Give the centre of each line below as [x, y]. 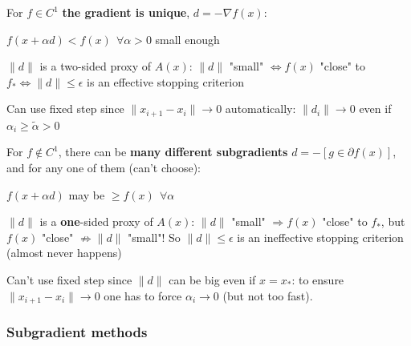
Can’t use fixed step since [69, 279]
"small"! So [154, 237]
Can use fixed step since [65, 109]
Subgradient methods [77, 331]
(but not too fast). [268, 295]
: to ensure [318, 279]
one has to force [143, 295]
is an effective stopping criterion [165, 81]
